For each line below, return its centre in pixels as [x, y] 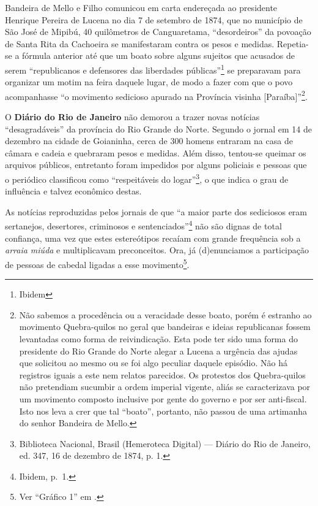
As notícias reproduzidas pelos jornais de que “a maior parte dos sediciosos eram [156, 211]
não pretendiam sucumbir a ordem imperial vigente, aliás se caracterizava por [165, 387]
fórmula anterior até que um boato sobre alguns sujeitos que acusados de [158, 56]
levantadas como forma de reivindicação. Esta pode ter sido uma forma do [158, 338]
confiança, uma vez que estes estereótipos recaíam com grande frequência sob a [153, 238]
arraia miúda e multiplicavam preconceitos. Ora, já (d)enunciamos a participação [157, 250]
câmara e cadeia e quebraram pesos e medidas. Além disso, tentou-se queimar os [156, 152]
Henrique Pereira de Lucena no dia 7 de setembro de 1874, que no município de [154, 19]
